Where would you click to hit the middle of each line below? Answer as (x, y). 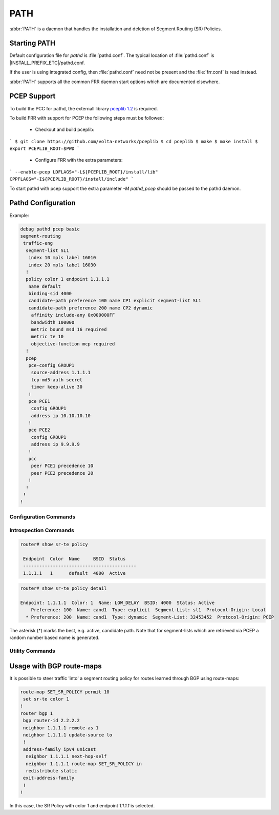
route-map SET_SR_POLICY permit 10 (65, 692)
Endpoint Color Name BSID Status (74, 559)
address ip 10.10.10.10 (61, 415)
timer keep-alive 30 (57, 387)
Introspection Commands (42, 530)
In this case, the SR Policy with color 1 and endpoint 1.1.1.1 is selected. (82, 806)
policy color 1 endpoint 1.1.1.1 (68, 279)
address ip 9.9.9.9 (56, 444)
